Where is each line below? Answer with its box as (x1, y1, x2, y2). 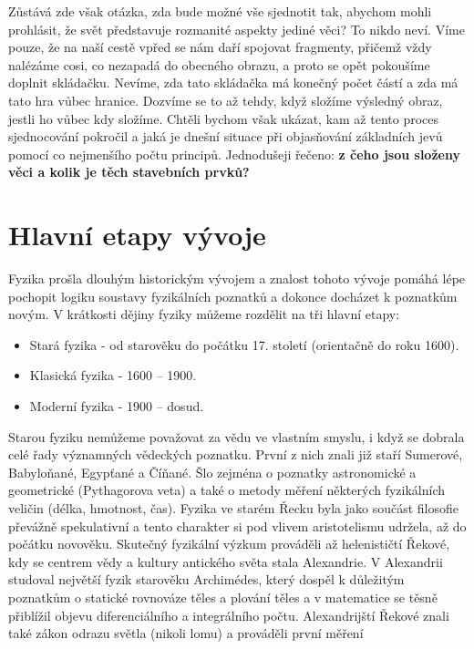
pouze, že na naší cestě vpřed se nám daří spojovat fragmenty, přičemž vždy (8, 37, 432, 57)
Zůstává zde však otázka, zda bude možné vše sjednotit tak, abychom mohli (8, 2, 432, 20)
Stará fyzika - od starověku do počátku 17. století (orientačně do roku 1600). (29, 335, 459, 354)
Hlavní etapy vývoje (8, 216, 266, 253)
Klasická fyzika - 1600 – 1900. (29, 366, 197, 385)
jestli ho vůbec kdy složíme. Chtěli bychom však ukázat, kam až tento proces (8, 108, 439, 128)
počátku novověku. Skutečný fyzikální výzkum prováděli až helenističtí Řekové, (8, 534, 450, 553)
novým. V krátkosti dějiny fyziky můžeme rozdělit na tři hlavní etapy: (8, 304, 400, 324)
